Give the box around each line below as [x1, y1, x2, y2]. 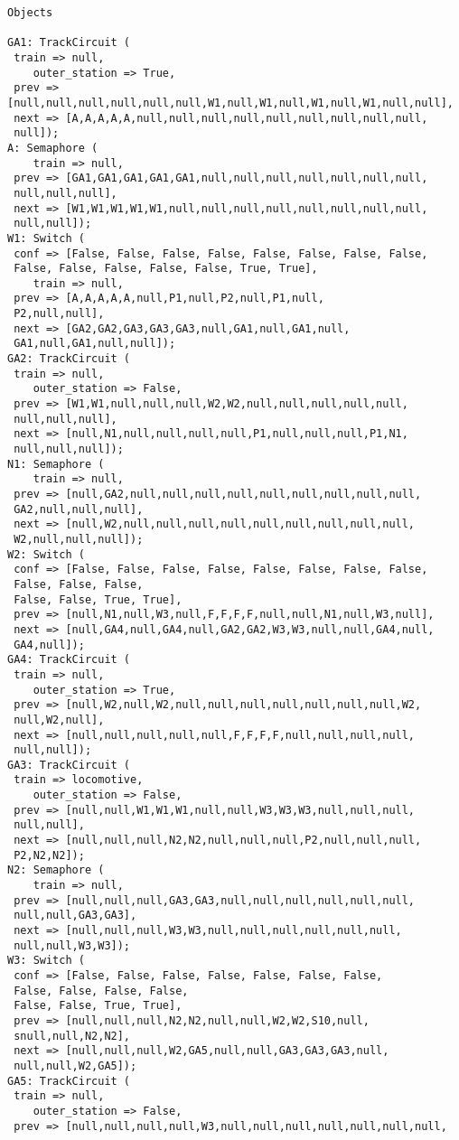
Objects [7, 6, 53, 19]
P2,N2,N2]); [14, 848, 85, 862]
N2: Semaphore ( [7, 864, 105, 877]
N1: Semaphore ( [7, 457, 105, 471]
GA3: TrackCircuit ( [7, 758, 131, 771]
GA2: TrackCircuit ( [7, 352, 131, 366]
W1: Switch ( [7, 231, 85, 245]
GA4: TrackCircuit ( [7, 653, 131, 667]
